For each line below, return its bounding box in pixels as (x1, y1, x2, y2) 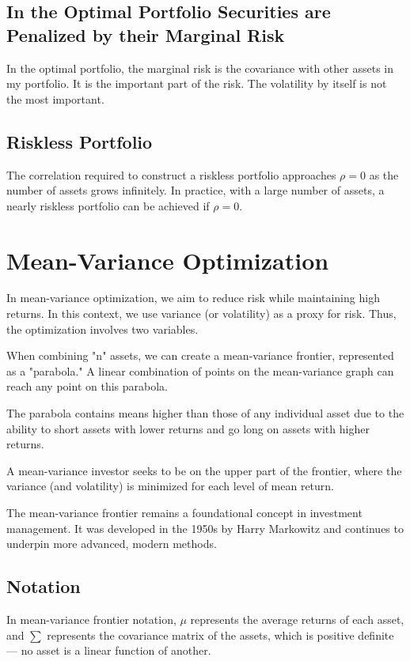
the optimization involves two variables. (6, 320, 199, 337)
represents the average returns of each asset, (190, 611, 404, 627)
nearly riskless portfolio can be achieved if (6, 197, 210, 213)
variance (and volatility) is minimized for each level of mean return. (6, 478, 335, 494)
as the (369, 166, 399, 183)
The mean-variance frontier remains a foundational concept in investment (6, 504, 363, 521)
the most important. (6, 90, 104, 107)
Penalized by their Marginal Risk (6, 22, 285, 47)
